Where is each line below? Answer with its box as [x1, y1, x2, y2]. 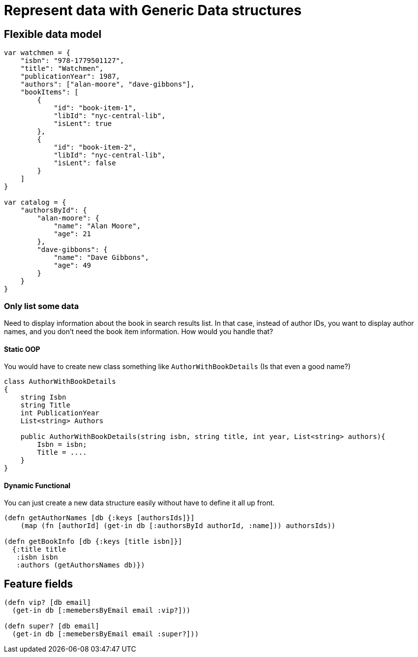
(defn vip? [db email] [4, 598, 91, 607]
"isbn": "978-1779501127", [20, 57, 124, 65]
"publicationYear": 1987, [20, 72, 120, 81]
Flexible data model [4, 28, 102, 40]
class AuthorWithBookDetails [4, 377, 116, 386]
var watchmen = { [4, 49, 70, 57]
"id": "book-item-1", [54, 104, 137, 112]
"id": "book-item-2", [54, 143, 137, 152]
